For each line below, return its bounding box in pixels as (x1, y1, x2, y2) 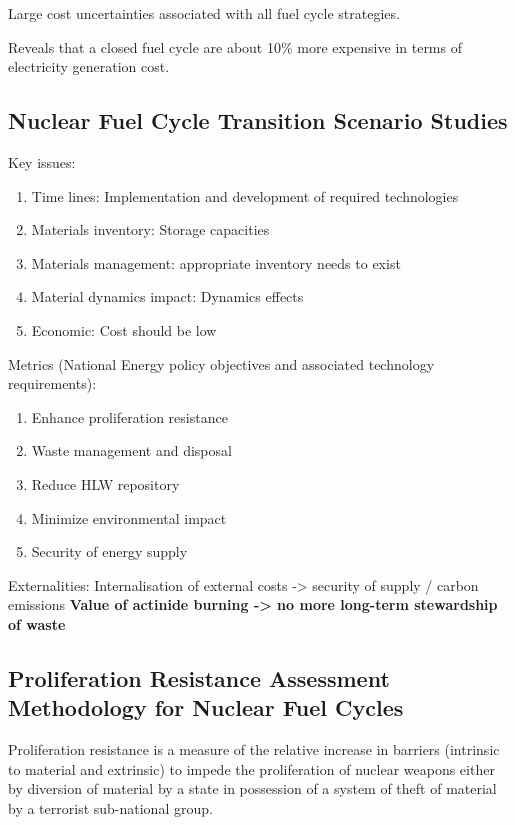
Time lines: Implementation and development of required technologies (31, 185, 459, 206)
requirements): (8, 373, 97, 394)
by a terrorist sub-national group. (8, 797, 213, 818)
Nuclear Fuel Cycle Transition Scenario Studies (8, 105, 508, 136)
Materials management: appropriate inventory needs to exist (31, 252, 401, 273)
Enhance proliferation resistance (31, 406, 228, 427)
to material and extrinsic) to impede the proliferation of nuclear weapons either (8, 758, 495, 779)
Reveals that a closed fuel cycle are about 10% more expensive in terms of (8, 36, 462, 57)
